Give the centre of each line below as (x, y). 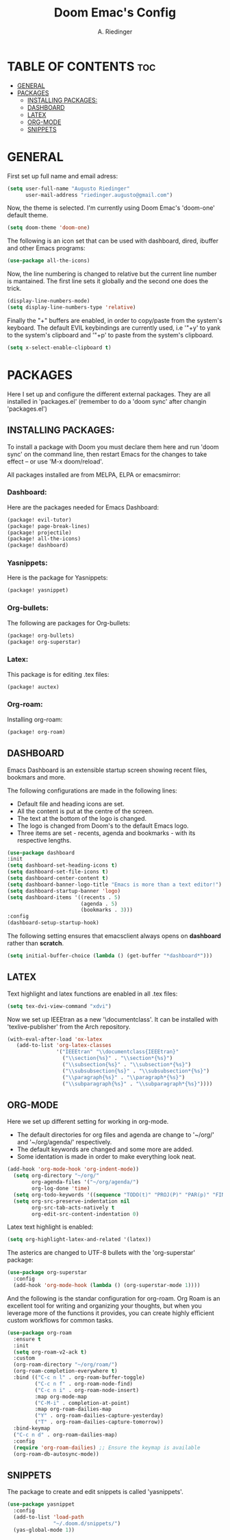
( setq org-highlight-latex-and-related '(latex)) (79, 1240)
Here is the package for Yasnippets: (57, 578)
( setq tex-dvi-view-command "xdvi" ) (59, 1006)
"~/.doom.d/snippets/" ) (87, 1524)
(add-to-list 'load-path (49, 1517)
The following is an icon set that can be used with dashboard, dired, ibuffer (113, 241)
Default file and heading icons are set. (71, 804)
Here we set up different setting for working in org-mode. (88, 1122)
